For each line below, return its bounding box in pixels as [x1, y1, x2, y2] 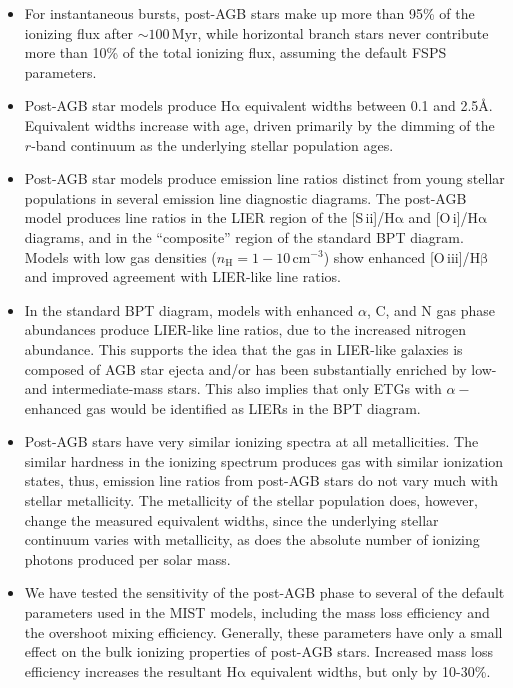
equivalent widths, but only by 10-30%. [250, 660, 491, 681]
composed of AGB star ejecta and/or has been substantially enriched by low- [24, 358, 497, 379]
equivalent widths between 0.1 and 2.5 [244, 95, 479, 116]
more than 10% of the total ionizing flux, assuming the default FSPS [24, 42, 447, 63]
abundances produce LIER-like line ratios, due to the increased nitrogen [24, 319, 467, 340]
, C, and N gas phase [366, 299, 495, 320]
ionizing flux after [24, 22, 133, 43]
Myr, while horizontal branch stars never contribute [171, 22, 489, 43]
